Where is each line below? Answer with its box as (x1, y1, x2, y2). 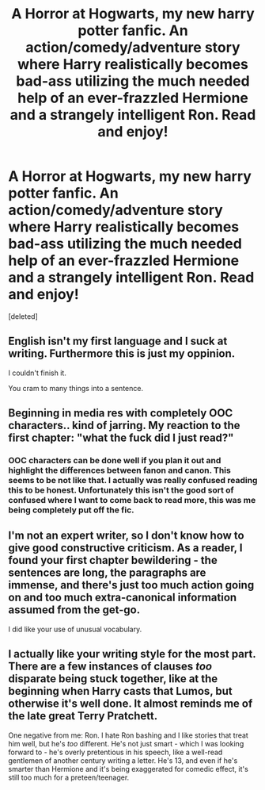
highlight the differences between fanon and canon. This (8, 465, 231, 476)
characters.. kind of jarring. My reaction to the (8, 419, 240, 432)
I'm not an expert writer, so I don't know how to (8, 529, 244, 543)
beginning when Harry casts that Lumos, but (8, 685, 233, 698)
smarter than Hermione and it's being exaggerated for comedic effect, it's (8, 764, 249, 773)
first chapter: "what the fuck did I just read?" (8, 431, 234, 445)
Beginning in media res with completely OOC (8, 406, 233, 420)
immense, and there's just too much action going (8, 578, 255, 592)
